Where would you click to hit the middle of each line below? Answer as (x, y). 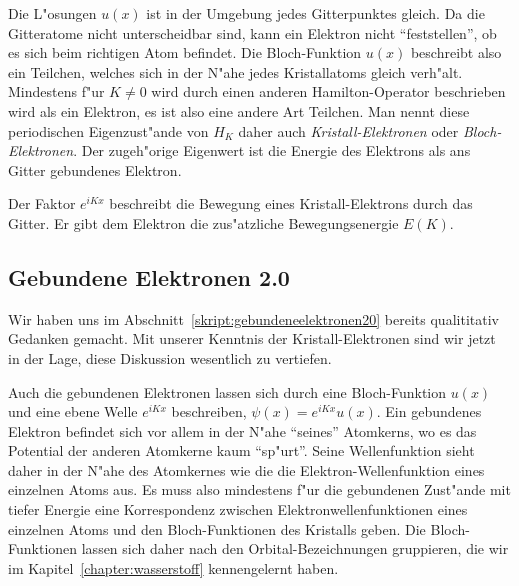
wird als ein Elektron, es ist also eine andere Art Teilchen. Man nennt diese (239, 110)
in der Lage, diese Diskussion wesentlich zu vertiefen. (170, 357)
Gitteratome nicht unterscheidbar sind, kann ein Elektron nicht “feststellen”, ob (252, 32)
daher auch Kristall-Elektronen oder (348, 130)
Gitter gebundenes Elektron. (95, 169)
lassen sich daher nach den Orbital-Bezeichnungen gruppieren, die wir (295, 548)
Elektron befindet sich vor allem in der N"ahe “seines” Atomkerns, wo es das (242, 430)
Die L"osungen (52, 13)
